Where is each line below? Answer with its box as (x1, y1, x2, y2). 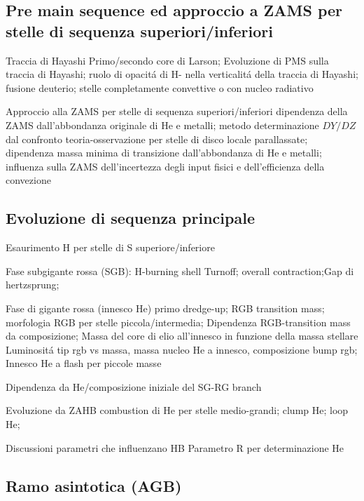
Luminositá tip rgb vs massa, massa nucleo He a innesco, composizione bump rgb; (6, 342, 358, 356)
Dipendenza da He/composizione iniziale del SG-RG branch (6, 379, 262, 394)
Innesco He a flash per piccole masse (6, 356, 162, 370)
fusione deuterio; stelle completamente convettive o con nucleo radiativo (6, 80, 314, 95)
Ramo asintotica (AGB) (6, 474, 182, 496)
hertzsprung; (6, 277, 59, 292)
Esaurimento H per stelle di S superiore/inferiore (6, 240, 215, 255)
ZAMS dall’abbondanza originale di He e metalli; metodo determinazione (6, 117, 319, 132)
